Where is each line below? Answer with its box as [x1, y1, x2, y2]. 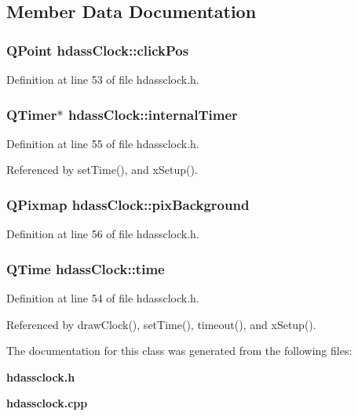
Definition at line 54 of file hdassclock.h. [6, 290, 199, 306]
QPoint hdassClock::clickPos [6, 40, 189, 60]
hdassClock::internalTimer [68, 104, 238, 124]
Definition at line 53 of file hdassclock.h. [6, 71, 199, 87]
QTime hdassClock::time [6, 259, 165, 278]
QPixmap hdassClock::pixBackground [6, 194, 250, 214]
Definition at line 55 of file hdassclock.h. [6, 135, 199, 151]
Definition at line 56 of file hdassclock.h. [6, 226, 199, 242]
